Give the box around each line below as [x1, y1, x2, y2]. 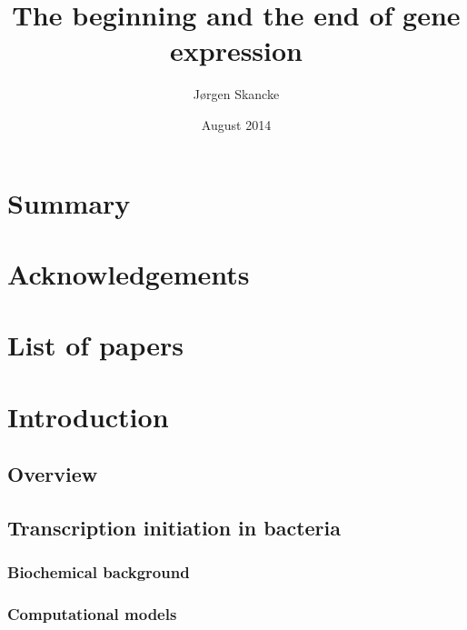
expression [169, 32, 303, 69]
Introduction [7, 397, 169, 435]
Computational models [7, 603, 177, 625]
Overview [7, 460, 98, 488]
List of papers [7, 326, 184, 364]
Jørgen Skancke [193, 85, 280, 104]
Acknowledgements [7, 255, 250, 292]
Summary [7, 184, 131, 221]
